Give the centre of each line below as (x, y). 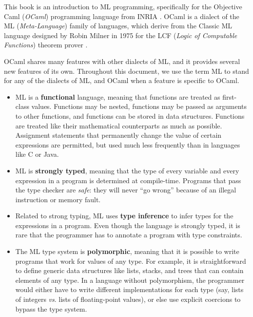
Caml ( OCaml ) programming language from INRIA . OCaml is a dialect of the (122, 16)
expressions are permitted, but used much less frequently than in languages (128, 144)
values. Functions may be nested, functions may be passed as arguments (139, 106)
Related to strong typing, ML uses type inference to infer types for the (124, 216)
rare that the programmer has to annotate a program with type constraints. (129, 235)
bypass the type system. (51, 308)
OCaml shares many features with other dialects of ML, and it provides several (122, 61)
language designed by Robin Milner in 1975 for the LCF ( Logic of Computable (121, 35)
